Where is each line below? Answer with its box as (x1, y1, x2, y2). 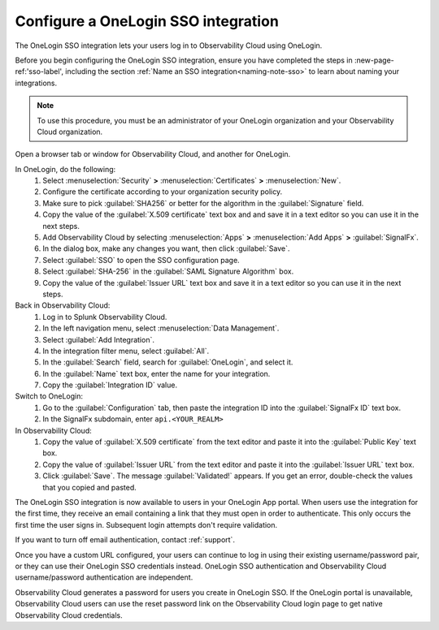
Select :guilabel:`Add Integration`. (42, 334, 154, 344)
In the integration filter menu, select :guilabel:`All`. (42, 346, 210, 356)
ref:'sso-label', (15, 67, 64, 76)
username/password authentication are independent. (15, 572, 193, 582)
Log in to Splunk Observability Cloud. (42, 312, 167, 321)
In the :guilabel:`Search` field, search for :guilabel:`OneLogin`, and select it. (42, 357, 293, 367)
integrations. (15, 78, 58, 88)
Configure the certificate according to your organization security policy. (42, 187, 283, 196)
